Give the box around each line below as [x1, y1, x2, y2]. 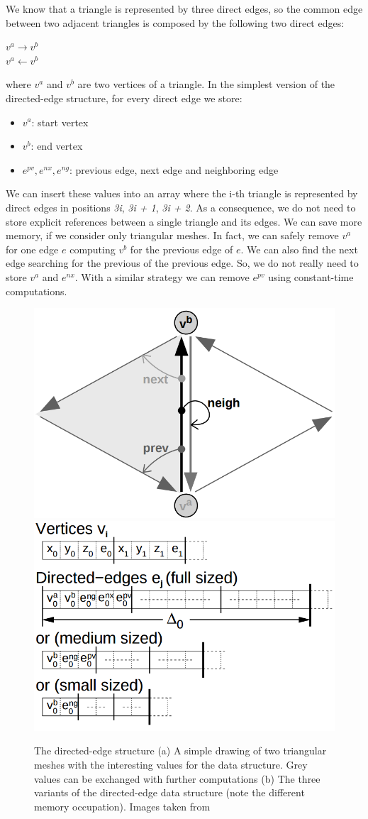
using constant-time [268, 269, 354, 284]
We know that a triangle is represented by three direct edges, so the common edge [6, 1, 363, 16]
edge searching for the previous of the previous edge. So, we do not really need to [6, 255, 359, 270]
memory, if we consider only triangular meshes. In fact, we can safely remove [6, 228, 339, 243]
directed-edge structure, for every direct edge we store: [6, 90, 242, 105]
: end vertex [30, 138, 83, 153]
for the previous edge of [130, 241, 233, 256]
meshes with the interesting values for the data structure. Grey [34, 757, 308, 772]
